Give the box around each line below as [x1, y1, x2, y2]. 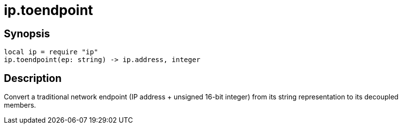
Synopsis [4, 27, 50, 40]
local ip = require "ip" [4, 48, 98, 56]
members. [4, 101, 36, 110]
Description [4, 72, 62, 84]
